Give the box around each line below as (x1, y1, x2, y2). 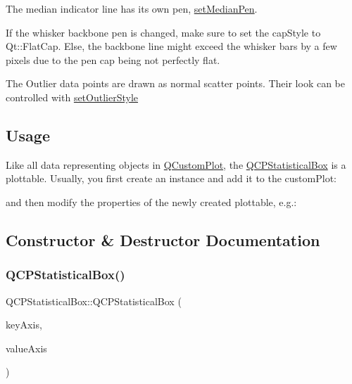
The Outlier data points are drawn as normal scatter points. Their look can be (6, 76, 345, 91)
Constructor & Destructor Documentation (6, 229, 320, 250)
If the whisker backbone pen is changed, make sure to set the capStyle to (6, 25, 321, 39)
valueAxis (6, 340, 47, 355)
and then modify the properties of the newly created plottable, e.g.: (6, 194, 297, 209)
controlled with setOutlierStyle (6, 89, 139, 104)
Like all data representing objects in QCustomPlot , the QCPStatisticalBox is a (6, 157, 346, 172)
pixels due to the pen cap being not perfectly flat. (6, 52, 220, 67)
